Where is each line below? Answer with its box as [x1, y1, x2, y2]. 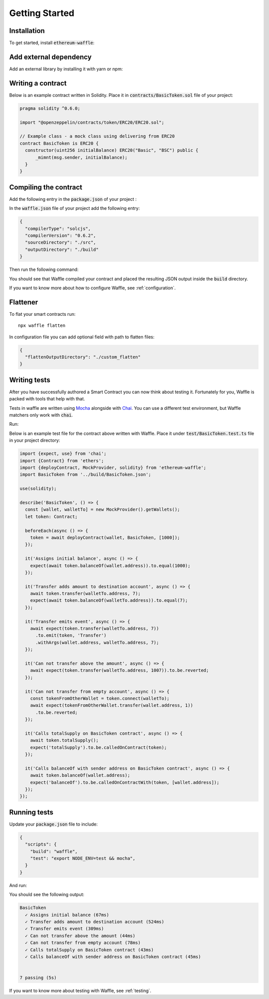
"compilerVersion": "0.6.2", [25, 233, 97, 238]
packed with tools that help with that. [9, 396, 85, 402]
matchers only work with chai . [9, 412, 73, 418]
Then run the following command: [9, 266, 79, 272]
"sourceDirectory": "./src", [25, 240, 97, 245]
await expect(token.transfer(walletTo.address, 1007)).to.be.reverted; [30, 668, 209, 673]
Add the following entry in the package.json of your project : [9, 196, 137, 202]
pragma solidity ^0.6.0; [19, 105, 81, 111]
